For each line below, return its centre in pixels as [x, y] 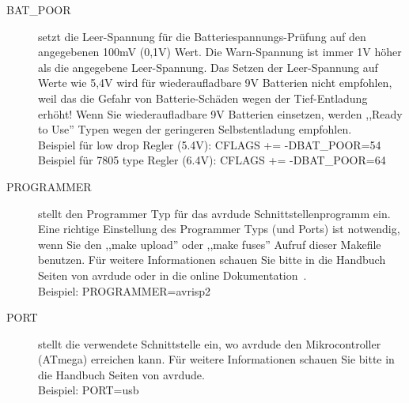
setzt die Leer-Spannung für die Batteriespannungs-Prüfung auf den [202, 36]
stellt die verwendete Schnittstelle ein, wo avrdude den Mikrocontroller [210, 343]
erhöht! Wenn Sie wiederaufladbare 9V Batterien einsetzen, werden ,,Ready [220, 113]
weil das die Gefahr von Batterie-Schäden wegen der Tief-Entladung [203, 98]
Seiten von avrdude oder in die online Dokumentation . [172, 275]
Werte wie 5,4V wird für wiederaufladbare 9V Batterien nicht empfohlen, [215, 83]
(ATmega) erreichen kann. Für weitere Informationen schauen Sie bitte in [216, 359]
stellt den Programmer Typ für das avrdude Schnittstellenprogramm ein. [214, 213]
